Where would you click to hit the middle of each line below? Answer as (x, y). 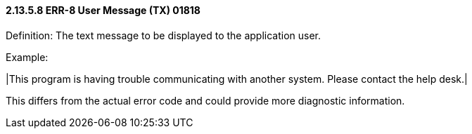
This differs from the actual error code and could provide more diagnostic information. (205, 100)
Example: (27, 57)
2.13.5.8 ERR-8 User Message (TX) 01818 (103, 10)
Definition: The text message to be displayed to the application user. (164, 35)
